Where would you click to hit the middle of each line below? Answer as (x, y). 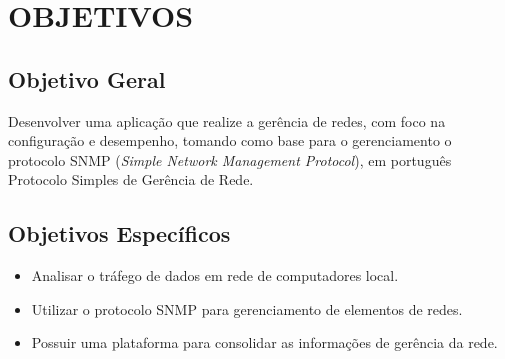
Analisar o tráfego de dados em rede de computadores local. (215, 275)
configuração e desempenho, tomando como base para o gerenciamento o (230, 140)
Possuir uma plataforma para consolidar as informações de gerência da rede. (264, 342)
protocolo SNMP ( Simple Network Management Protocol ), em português (230, 159)
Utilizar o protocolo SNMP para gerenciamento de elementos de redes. (247, 308)
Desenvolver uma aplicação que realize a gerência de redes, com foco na (227, 120)
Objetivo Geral (87, 78)
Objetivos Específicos (119, 233)
